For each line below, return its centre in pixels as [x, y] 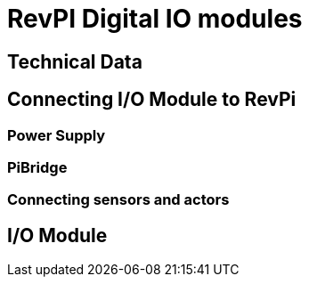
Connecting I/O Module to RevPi [152, 100]
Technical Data [75, 61]
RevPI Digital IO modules [155, 19]
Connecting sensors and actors [118, 200]
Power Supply [57, 135]
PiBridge [37, 167]
